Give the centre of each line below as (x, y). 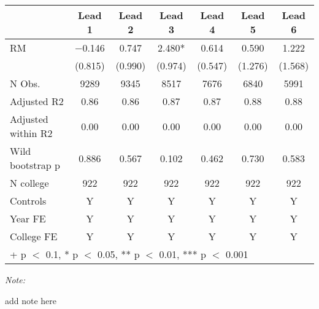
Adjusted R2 (37, 101)
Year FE (28, 218)
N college (29, 183)
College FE (34, 236)
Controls (28, 201)
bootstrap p (35, 165)
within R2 (31, 133)
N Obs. (25, 83)
